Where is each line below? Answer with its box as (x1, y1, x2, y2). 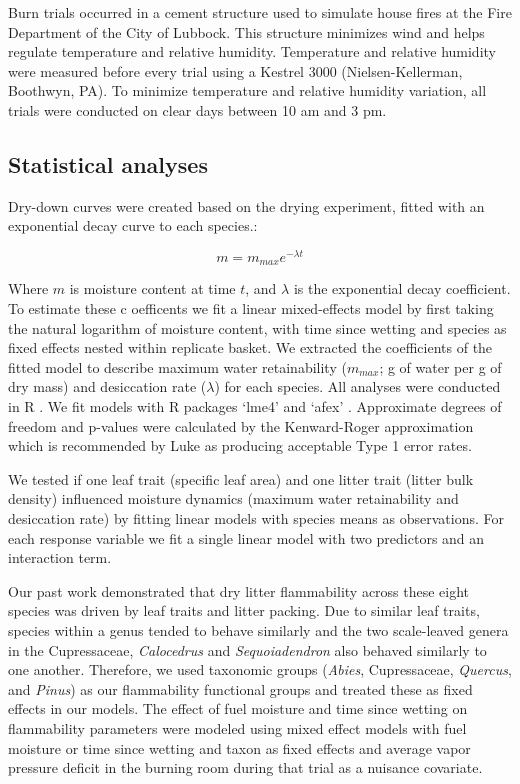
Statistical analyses (8, 148, 208, 179)
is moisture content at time (69, 278, 236, 299)
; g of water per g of (379, 356, 502, 377)
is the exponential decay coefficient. (293, 278, 511, 299)
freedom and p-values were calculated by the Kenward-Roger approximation (8, 415, 474, 436)
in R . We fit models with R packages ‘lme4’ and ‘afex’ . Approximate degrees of (8, 396, 502, 417)
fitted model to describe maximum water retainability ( (8, 356, 347, 377)
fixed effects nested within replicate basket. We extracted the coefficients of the (8, 337, 493, 358)
